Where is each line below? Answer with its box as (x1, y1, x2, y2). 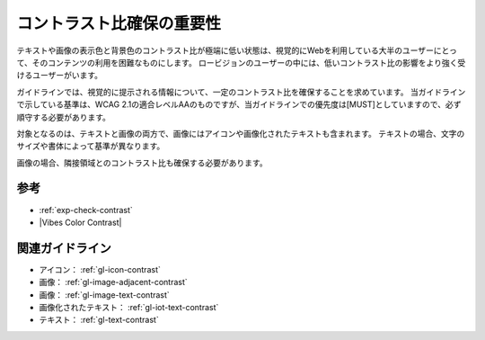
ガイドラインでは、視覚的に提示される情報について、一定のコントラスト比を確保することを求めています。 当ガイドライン (16, 86, 466, 97)
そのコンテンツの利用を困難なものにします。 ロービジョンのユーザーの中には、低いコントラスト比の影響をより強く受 (31, 57, 466, 67)
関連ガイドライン (16, 240, 111, 255)
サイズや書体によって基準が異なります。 (16, 140, 165, 152)
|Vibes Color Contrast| (39, 217, 122, 228)
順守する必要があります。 (16, 112, 111, 122)
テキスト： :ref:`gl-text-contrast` (39, 315, 159, 326)
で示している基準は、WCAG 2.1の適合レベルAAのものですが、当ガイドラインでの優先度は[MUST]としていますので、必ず (16, 99, 462, 110)
